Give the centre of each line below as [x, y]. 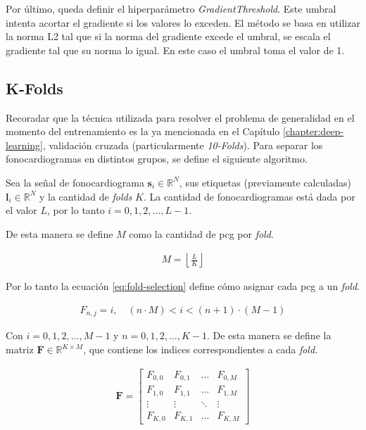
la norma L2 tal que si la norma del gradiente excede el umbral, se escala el [168, 36]
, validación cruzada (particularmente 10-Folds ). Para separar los [183, 145]
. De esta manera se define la [269, 335]
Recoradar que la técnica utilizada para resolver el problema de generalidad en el [180, 117]
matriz [20, 349]
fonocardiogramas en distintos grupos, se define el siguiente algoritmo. [157, 159]
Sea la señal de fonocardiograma [75, 182]
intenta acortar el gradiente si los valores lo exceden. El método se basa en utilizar [183, 22]
